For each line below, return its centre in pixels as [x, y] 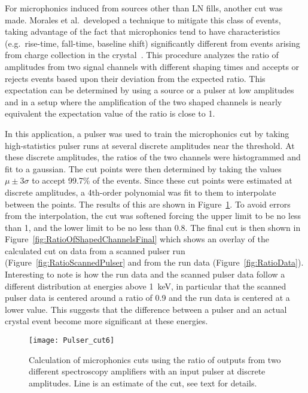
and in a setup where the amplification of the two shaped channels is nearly [144, 101]
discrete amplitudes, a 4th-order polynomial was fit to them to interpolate [141, 192]
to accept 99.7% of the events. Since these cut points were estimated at [162, 180]
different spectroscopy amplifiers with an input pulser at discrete [147, 371]
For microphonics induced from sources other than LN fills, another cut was [144, 8]
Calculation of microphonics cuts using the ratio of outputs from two [155, 359]
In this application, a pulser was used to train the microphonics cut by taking [147, 133]
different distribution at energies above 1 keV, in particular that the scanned [146, 286]
